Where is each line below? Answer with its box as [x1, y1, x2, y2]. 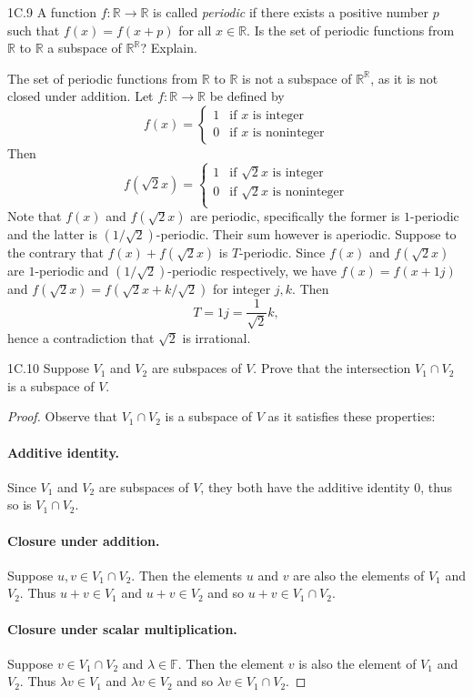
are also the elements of [293, 565, 425, 584]
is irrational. [182, 328, 251, 347]
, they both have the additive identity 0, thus [200, 477, 452, 496]
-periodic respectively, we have [167, 261, 337, 280]
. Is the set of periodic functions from [247, 20, 455, 39]
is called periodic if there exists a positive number [153, 3, 429, 21]
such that [7, 20, 60, 39]
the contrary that [7, 243, 104, 262]
